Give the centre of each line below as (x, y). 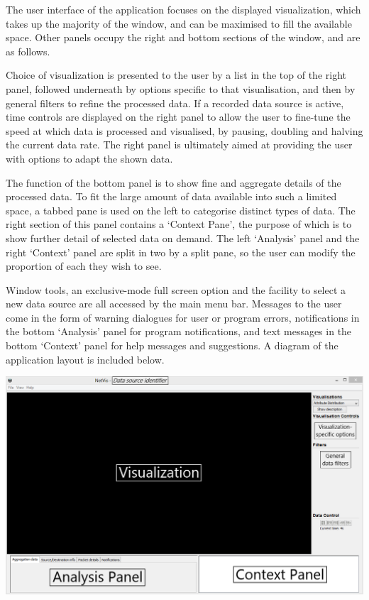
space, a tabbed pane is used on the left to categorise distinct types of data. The (181, 210)
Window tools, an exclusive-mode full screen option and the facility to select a (176, 289)
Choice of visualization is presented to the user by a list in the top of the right (176, 75)
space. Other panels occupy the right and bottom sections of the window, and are (183, 37)
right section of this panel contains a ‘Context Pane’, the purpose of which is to (179, 224)
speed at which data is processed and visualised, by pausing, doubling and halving (184, 130)
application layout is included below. (85, 359)
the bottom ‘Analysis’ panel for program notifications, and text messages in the (179, 331)
